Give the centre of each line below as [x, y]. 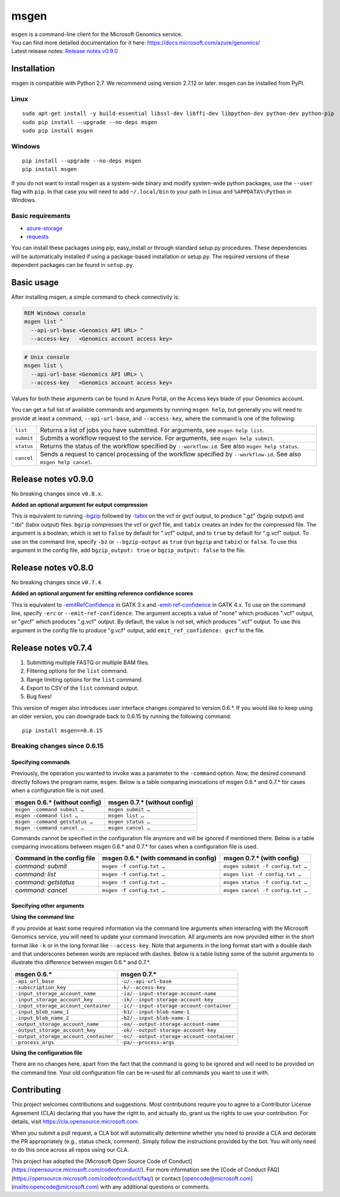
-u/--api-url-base [146, 981]
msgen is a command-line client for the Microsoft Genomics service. [97, 34]
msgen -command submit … [49, 809]
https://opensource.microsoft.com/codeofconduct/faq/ [82, 1178]
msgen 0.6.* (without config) [58, 802]
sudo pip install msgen [58, 130]
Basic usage [35, 282]
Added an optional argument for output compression [79, 505]
